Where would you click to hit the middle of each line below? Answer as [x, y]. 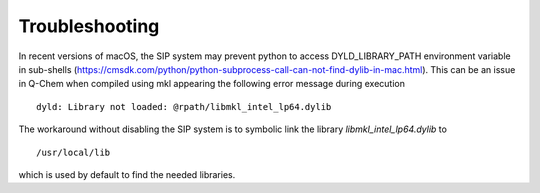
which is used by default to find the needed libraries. [127, 174]
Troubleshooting [89, 26]
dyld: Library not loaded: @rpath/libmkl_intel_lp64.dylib [184, 106]
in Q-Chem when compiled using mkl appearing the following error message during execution [211, 84]
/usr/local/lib [73, 152]
